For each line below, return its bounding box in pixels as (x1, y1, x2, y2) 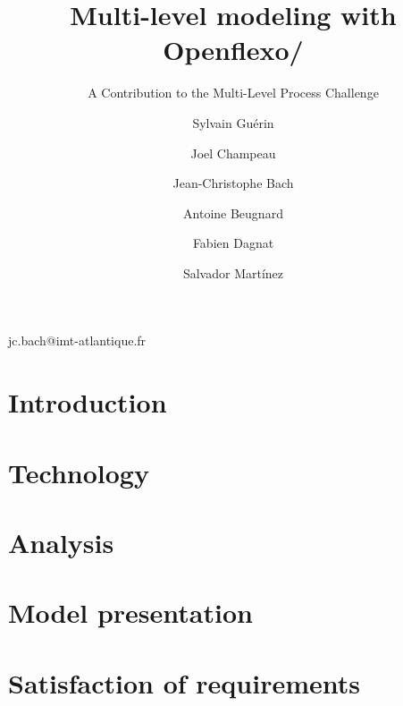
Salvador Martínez (182, 263, 284, 282)
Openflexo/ (163, 31, 304, 68)
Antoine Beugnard (183, 203, 283, 222)
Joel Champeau (190, 143, 276, 162)
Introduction (8, 384, 167, 421)
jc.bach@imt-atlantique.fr (8, 331, 147, 350)
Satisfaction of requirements (8, 664, 360, 701)
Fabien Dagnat (192, 234, 274, 252)
